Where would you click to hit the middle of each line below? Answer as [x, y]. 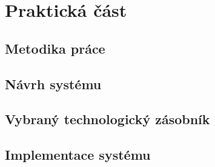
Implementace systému [78, 155]
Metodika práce [55, 48]
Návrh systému [53, 83]
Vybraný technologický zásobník [107, 119]
